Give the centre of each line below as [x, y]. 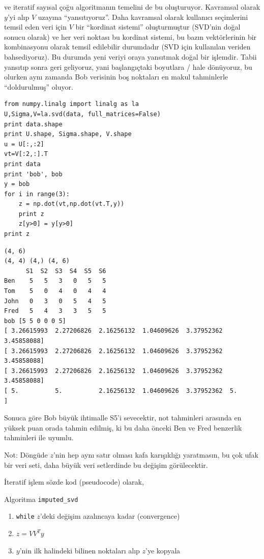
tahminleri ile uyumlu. [39, 437]
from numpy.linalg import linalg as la [71, 104]
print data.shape [33, 124]
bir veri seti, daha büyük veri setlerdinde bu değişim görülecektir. [106, 464]
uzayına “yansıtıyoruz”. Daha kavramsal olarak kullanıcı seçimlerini [143, 17]
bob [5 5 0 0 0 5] [35, 321]
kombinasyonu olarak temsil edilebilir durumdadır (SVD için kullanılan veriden [127, 47]
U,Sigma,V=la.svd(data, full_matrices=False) [82, 114]
